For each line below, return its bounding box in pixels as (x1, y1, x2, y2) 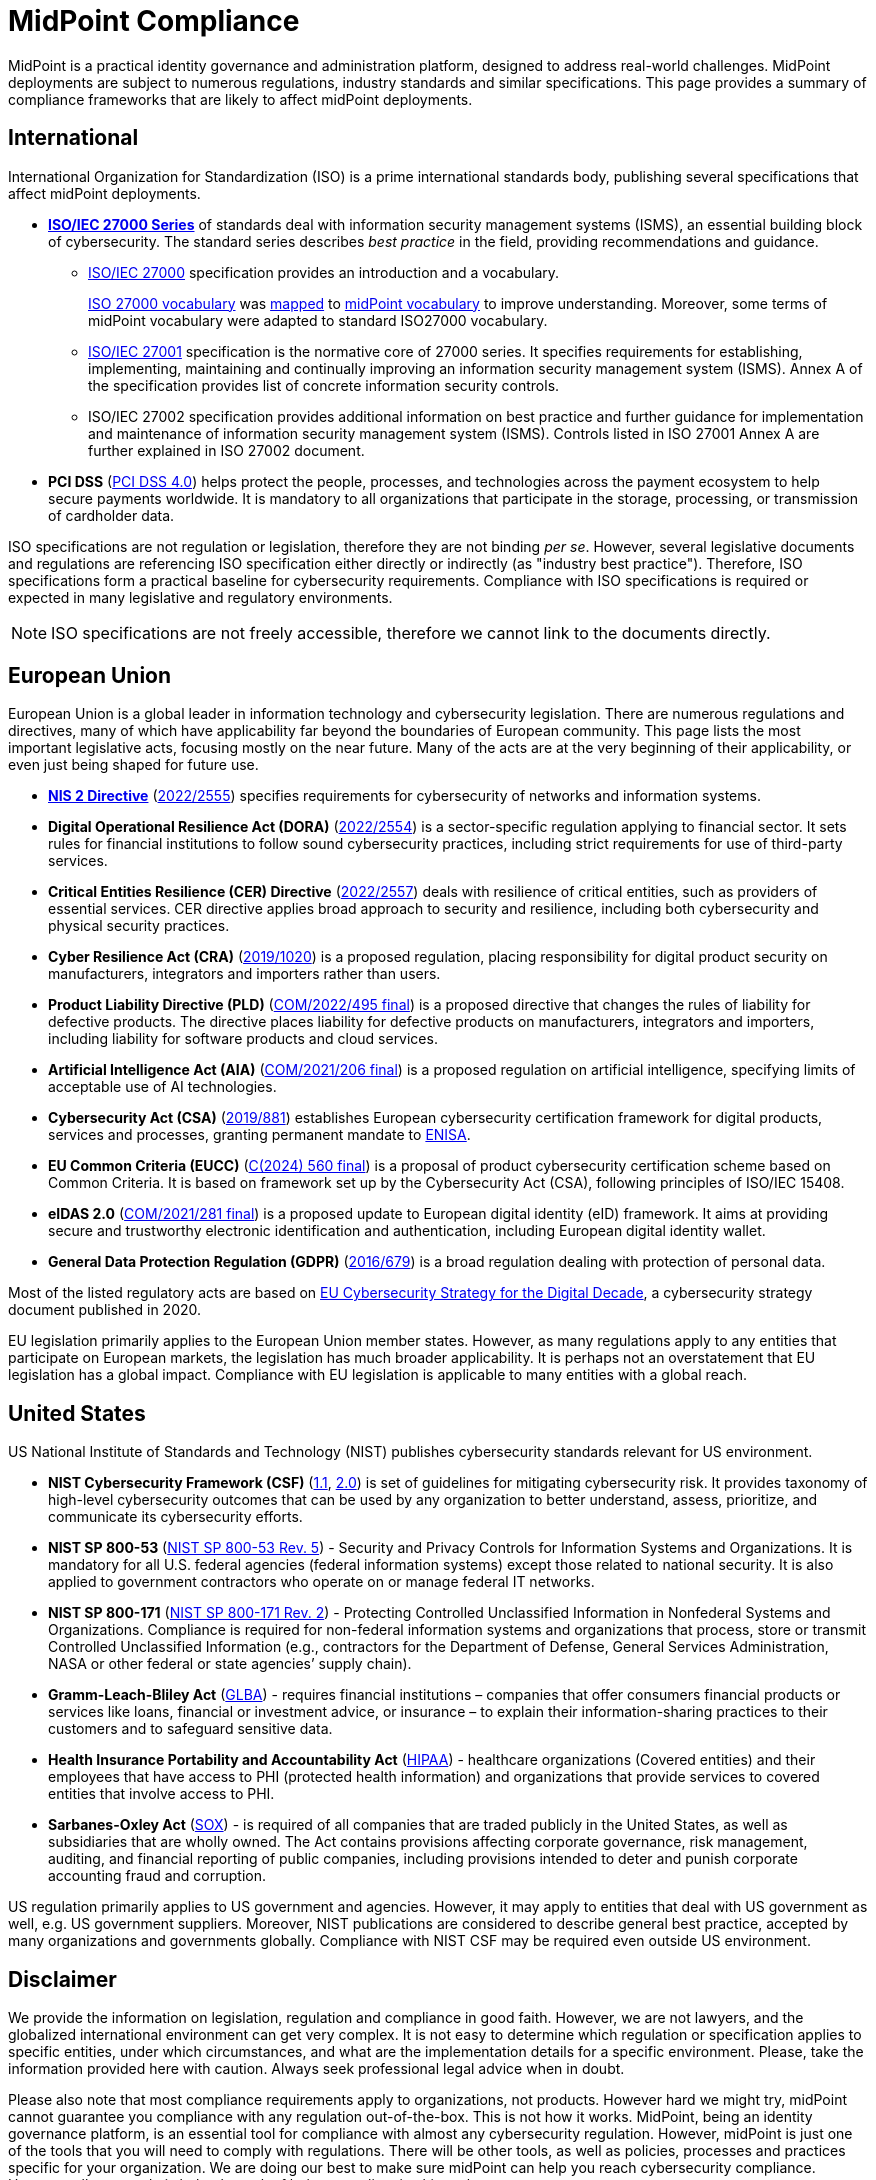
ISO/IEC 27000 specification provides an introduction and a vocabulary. (88, 263, 560, 281)
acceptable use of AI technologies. (48, 1078, 277, 1096)
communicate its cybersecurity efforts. (48, 1508, 303, 1526)
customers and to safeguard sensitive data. (48, 1720, 333, 1738)
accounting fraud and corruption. (48, 1867, 266, 1885)
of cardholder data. (48, 506, 175, 524)
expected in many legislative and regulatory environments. (8, 588, 393, 606)
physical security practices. (48, 917, 230, 935)
